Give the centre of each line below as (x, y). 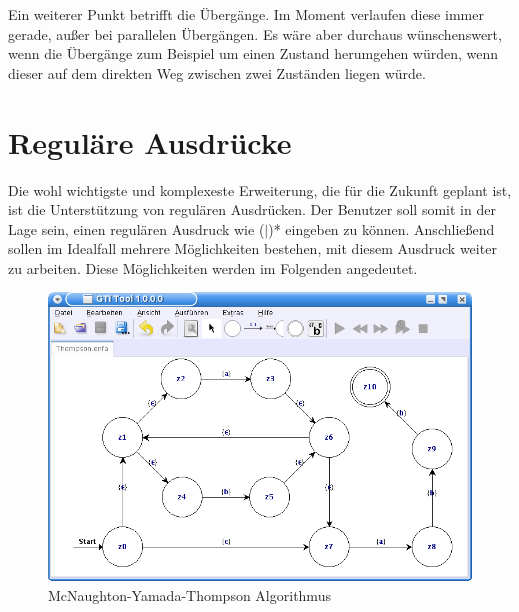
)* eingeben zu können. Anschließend (381, 228)
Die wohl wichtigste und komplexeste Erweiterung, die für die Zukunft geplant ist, (260, 189)
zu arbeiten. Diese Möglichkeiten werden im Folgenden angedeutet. (213, 267)
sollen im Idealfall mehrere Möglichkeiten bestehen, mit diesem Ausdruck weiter (252, 248)
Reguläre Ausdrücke (150, 141)
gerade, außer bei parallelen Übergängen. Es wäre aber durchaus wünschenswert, (255, 33)
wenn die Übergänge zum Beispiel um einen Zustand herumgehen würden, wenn (253, 53)
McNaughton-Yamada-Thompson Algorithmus (189, 594)
